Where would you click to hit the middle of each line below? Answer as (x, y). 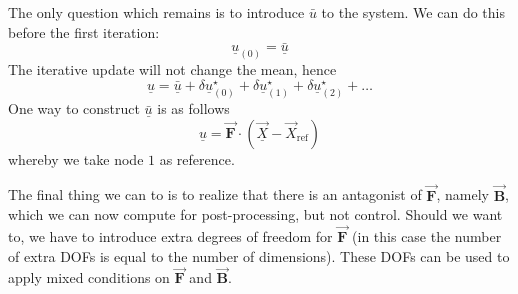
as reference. (197, 158)
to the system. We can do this (413, 12)
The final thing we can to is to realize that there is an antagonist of (215, 194)
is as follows (193, 108)
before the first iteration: (84, 31)
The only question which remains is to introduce (156, 12)
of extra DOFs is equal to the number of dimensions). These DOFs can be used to (259, 255)
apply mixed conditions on (89, 277)
